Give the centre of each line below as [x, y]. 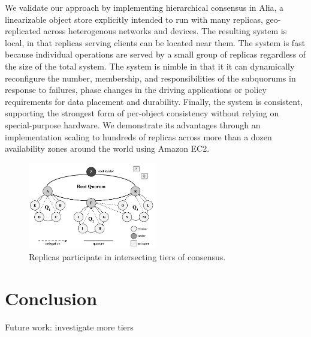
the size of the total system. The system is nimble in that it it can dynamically [150, 66]
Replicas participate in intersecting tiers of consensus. [127, 256]
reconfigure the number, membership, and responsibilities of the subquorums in [150, 78]
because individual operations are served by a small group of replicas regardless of [155, 54]
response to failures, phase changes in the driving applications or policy [136, 90]
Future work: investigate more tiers [69, 327]
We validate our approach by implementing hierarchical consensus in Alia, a [144, 7]
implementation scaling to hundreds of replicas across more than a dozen [138, 136]
